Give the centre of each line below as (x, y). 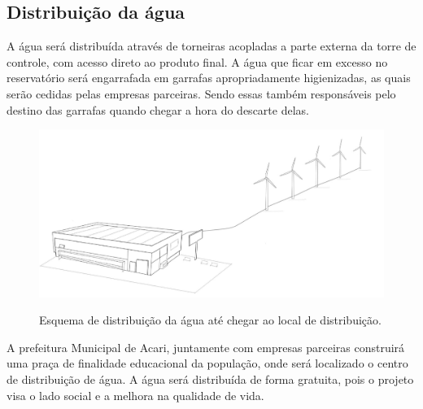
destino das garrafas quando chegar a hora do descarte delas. (158, 109)
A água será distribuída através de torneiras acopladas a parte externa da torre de (211, 46)
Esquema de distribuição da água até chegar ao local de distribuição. (210, 320)
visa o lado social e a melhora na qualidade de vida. (135, 395)
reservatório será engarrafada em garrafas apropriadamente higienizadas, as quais (209, 78)
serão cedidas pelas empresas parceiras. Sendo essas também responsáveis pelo (201, 93)
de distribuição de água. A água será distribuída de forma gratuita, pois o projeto (210, 379)
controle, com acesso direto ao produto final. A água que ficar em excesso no (197, 61)
